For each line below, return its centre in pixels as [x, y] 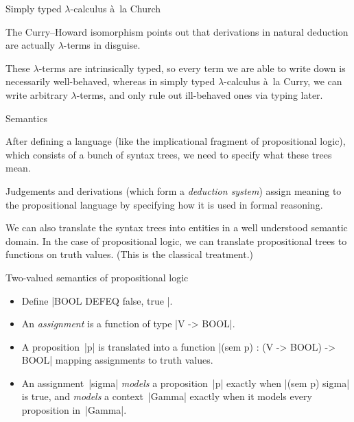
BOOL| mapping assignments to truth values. [117, 360]
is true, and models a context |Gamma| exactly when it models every [167, 396]
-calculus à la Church [116, 8]
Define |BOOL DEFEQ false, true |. [97, 300]
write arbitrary [37, 94]
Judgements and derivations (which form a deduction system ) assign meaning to [174, 190]
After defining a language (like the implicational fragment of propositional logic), [176, 141]
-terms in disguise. [102, 45]
